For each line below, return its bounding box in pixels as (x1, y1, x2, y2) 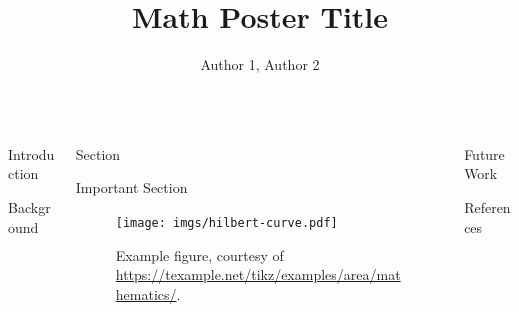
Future (464, 143, 505, 164)
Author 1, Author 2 (200, 54, 320, 75)
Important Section (75, 177, 188, 198)
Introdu (8, 143, 55, 164)
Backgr (8, 196, 51, 217)
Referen (464, 196, 511, 217)
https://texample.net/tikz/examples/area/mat (115, 264, 401, 285)
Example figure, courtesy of (115, 244, 284, 265)
